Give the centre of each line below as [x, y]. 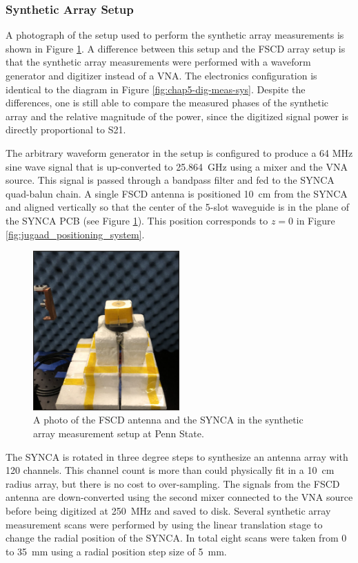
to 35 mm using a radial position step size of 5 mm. [116, 551]
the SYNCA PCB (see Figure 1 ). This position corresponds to [137, 220]
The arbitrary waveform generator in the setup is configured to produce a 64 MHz [179, 152]
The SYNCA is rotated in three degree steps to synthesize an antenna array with [177, 456]
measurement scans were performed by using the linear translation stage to [164, 524]
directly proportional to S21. [66, 130]
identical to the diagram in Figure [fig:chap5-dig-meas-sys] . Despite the [156, 89]
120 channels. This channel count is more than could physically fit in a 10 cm [170, 470]
